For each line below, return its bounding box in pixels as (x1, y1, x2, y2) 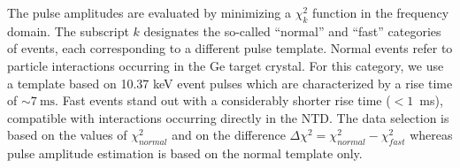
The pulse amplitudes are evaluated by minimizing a (7, 4, 292, 21)
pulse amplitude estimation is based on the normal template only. (7, 144, 363, 163)
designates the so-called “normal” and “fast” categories (143, 21, 441, 40)
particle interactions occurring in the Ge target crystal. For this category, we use (7, 56, 444, 74)
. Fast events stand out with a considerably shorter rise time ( (55, 91, 391, 110)
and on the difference (172, 126, 286, 144)
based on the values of (7, 126, 127, 144)
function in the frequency (312, 4, 449, 21)
